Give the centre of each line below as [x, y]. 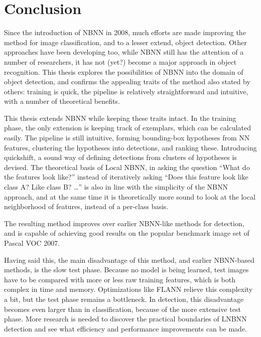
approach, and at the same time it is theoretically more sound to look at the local [130, 196]
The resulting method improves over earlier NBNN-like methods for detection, [124, 223]
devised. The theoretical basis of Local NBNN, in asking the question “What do [127, 167]
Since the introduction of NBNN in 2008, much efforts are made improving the [125, 32]
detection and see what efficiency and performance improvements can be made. [125, 328]
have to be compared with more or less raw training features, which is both [120, 279]
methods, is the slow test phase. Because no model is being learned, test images [126, 270]
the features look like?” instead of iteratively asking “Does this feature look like [126, 177]
